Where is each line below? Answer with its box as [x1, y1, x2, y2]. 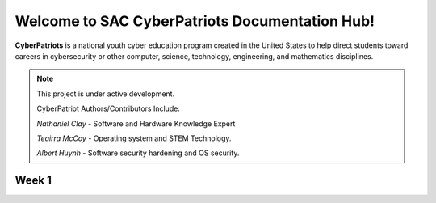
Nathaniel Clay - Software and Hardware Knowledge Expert [36, 118, 236, 129]
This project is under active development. [36, 89, 175, 99]
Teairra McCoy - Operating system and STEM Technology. [36, 133, 232, 143]
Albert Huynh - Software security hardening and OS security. [36, 148, 240, 158]
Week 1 [15, 174, 52, 188]
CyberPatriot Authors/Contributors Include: [36, 104, 181, 113]
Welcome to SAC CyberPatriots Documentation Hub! [15, 12, 375, 30]
